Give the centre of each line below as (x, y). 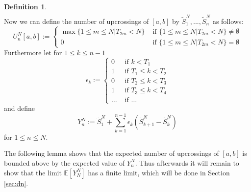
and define (20, 108)
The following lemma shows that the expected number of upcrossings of (112, 153)
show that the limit (33, 172)
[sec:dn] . (16, 183)
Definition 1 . (25, 6)
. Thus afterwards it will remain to (187, 162)
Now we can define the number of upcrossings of (76, 21)
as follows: (228, 21)
